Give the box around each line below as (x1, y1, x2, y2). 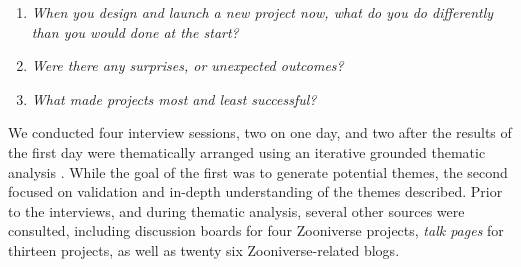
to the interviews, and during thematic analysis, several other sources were (8, 200, 465, 221)
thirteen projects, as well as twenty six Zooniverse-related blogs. (8, 239, 400, 260)
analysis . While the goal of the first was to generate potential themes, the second (8, 161, 508, 182)
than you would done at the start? (31, 21, 239, 42)
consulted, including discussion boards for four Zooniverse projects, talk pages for (8, 220, 504, 241)
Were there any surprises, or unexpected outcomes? (31, 55, 344, 76)
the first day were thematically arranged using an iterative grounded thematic (8, 141, 486, 162)
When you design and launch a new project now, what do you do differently (31, 2, 494, 22)
